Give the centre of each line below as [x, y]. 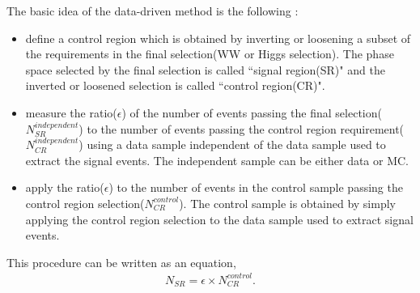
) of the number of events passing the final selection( [252, 112]
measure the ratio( [71, 112]
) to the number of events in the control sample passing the [256, 187]
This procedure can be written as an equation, [121, 262]
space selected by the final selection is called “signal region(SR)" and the [205, 69]
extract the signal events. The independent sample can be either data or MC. [217, 160]
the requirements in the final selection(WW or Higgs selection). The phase [210, 54]
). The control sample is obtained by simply [287, 203]
